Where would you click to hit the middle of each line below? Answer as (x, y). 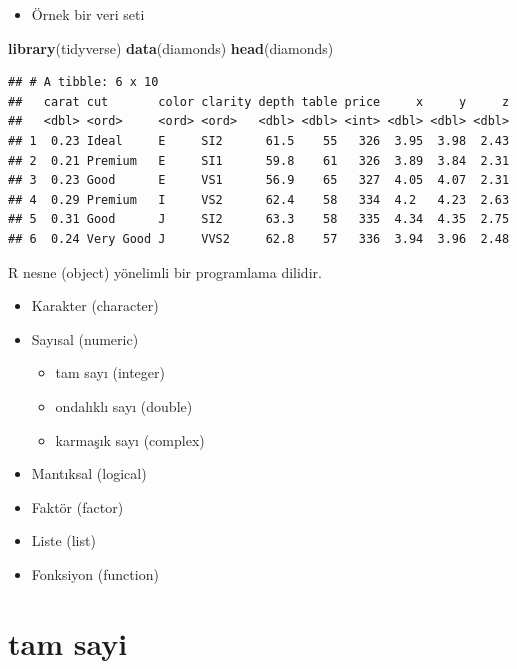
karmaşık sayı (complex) (130, 439)
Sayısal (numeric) (85, 338)
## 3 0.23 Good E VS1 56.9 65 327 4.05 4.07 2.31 (259, 180)
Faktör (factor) (77, 506)
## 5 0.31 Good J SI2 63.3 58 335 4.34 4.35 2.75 (259, 219)
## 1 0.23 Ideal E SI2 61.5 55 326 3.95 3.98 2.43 (259, 140)
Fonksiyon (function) (95, 573)
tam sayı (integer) (110, 372)
